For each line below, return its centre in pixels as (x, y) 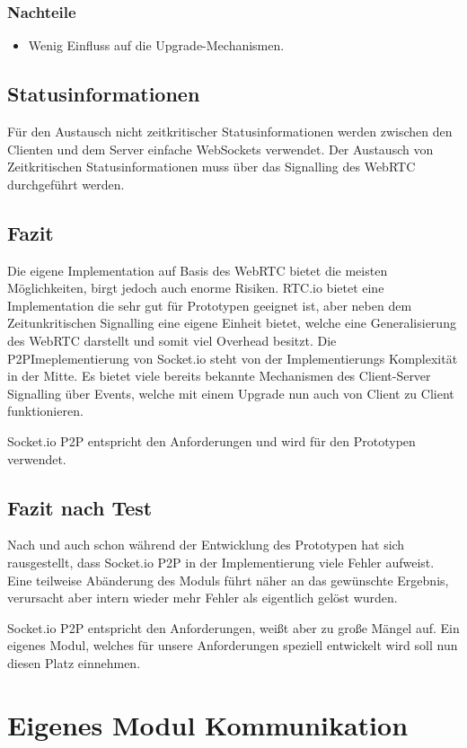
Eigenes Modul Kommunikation (208, 724)
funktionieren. (45, 411)
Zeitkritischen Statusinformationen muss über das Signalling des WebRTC (211, 167)
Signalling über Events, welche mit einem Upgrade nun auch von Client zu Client (231, 393)
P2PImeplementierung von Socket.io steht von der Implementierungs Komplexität (233, 358)
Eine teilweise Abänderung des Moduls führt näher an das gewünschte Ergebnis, (228, 580)
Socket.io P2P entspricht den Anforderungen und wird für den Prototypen (211, 440)
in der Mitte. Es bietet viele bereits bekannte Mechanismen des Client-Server (219, 376)
